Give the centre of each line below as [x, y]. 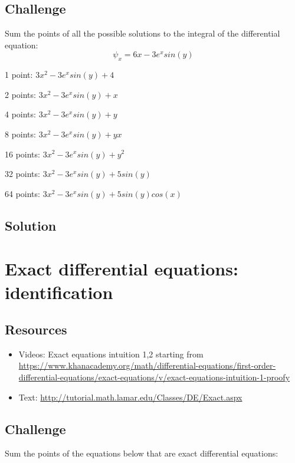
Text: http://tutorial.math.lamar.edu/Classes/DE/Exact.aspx [130, 397]
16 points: [22, 154]
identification [59, 292]
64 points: [22, 193]
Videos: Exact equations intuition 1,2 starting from [111, 354]
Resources [36, 329]
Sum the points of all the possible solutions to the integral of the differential [142, 33]
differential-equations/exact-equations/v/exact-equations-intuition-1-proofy [154, 377]
